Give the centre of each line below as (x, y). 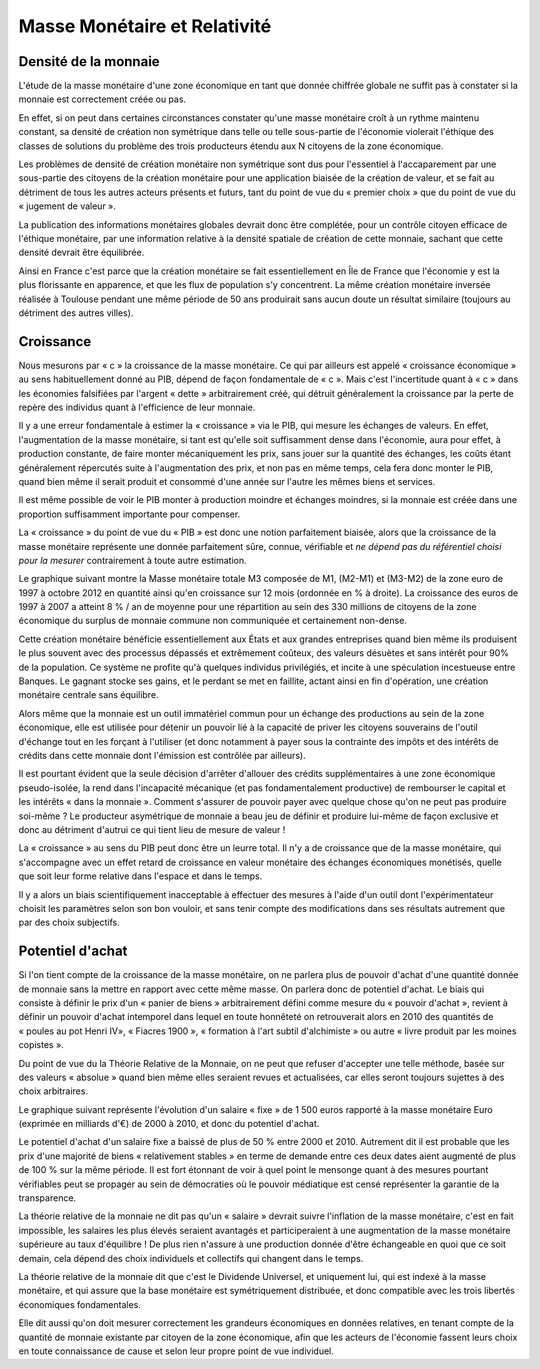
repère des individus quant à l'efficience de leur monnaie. (137, 407)
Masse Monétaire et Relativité (145, 26)
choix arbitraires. (53, 1091)
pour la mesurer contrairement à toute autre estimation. (132, 560)
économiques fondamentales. (80, 1304)
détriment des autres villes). (76, 312)
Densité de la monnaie (89, 61)
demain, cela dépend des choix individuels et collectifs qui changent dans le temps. (191, 1258)
